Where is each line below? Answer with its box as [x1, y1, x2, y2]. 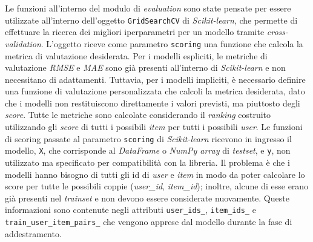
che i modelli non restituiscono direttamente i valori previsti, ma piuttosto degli [5, 96, 300, 109]
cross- [266, 25, 289, 38]
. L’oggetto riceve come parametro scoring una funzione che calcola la [41, 37, 303, 50]
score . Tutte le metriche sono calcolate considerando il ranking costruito [5, 108, 271, 121]
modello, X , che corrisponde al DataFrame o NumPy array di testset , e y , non [5, 144, 291, 157]
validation [5, 37, 41, 50]
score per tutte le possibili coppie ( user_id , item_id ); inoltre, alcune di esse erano [5, 180, 309, 192]
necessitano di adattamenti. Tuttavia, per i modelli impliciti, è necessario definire [5, 73, 306, 85]
